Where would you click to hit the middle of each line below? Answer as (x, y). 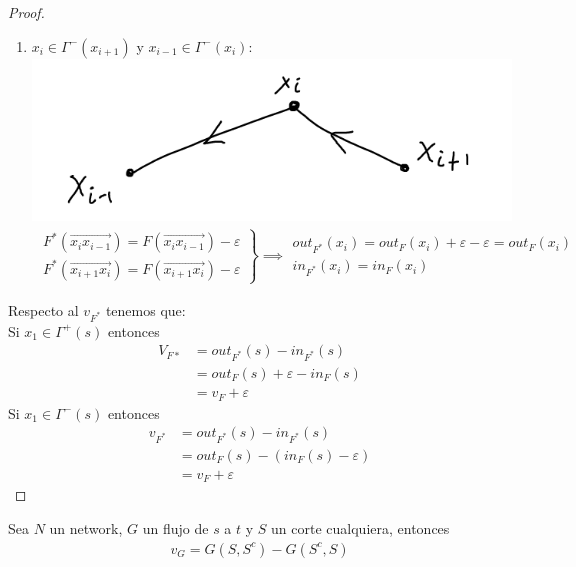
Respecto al (43, 309)
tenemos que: (145, 309)
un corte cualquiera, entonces (360, 528)
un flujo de (175, 528)
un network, (86, 528)
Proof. (26, 12)
